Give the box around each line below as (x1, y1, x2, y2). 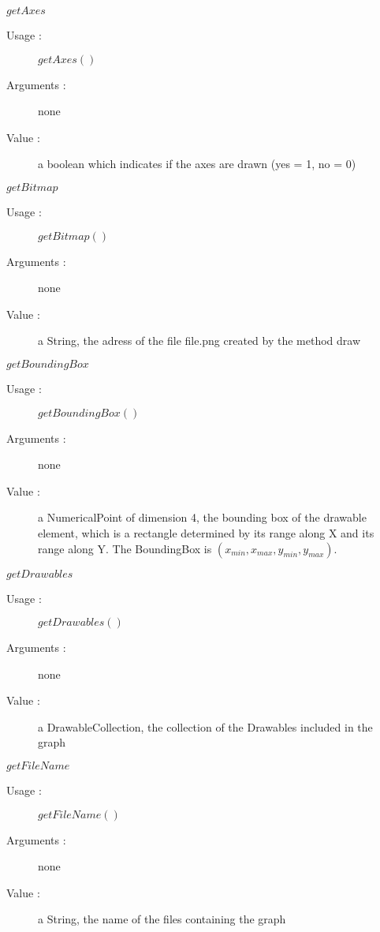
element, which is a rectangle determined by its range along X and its (38, 524, 374, 541)
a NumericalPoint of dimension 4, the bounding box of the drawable (38, 509, 367, 526)
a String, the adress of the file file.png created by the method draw (38, 332, 361, 349)
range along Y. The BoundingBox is (38, 540, 212, 556)
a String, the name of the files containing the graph (38, 911, 286, 927)
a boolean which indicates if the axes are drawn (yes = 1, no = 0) (38, 155, 356, 172)
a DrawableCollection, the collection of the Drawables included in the (38, 718, 373, 735)
